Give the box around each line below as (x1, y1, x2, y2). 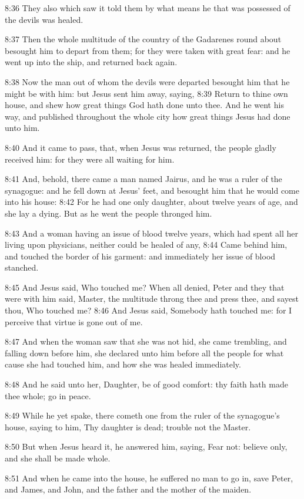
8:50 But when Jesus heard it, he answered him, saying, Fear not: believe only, (5, 440, 288, 453)
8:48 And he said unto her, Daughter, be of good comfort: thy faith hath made (5, 378, 288, 390)
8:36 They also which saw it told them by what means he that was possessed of (5, 2, 290, 14)
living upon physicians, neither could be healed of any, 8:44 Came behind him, (5, 238, 288, 251)
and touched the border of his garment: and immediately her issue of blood (5, 249, 276, 262)
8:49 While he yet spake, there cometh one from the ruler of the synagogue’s (5, 409, 280, 422)
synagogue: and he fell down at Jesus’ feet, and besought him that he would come (5, 184, 299, 196)
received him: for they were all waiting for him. (5, 153, 175, 165)
